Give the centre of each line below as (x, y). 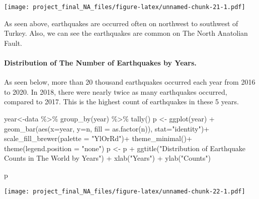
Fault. (13, 43)
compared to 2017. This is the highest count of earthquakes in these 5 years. (121, 102)
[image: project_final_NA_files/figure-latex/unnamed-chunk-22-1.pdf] (125, 191)
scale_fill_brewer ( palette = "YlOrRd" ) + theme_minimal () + (98, 138)
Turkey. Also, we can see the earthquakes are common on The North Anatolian (126, 33)
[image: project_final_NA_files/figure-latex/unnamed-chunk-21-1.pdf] (125, 7)
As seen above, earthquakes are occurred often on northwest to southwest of (121, 23)
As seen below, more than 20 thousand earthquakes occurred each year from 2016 (130, 82)
